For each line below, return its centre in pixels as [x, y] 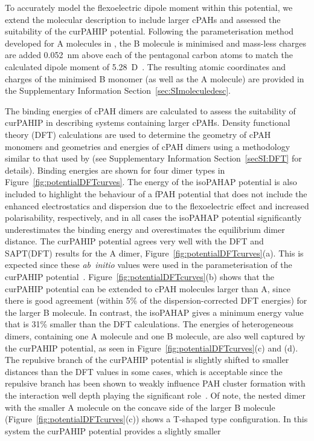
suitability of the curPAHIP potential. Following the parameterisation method [149, 31]
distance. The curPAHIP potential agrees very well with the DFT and [134, 241]
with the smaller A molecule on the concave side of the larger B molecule [140, 407]
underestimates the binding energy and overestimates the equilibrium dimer [145, 229]
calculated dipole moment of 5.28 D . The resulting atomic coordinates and [146, 66]
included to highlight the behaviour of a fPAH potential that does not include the [156, 193]
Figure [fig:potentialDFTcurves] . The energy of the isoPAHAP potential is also [151, 182]
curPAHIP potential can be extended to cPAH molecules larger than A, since [148, 288]
